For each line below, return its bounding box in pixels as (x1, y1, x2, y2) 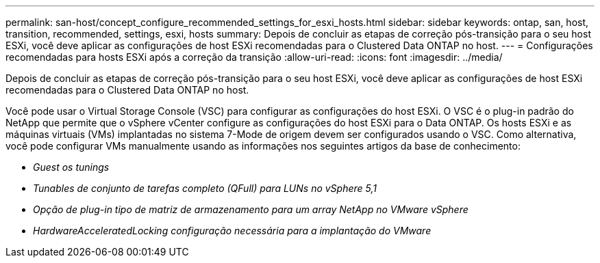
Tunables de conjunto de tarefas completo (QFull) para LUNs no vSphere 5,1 (33, 182, 377, 194)
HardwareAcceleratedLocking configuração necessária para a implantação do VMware (33, 225, 432, 236)
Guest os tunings (33, 161, 110, 173)
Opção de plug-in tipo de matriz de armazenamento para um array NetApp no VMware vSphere (33, 204, 468, 215)
